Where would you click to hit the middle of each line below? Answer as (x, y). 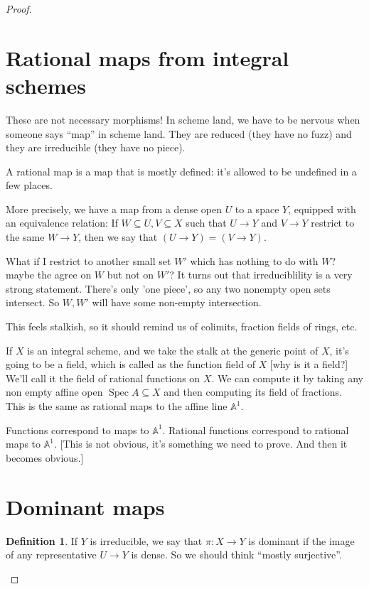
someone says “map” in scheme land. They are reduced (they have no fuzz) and (179, 133)
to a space (257, 209)
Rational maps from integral (148, 57)
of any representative (51, 555)
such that (206, 223)
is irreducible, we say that (146, 540)
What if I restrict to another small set (89, 260)
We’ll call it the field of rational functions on (103, 378)
